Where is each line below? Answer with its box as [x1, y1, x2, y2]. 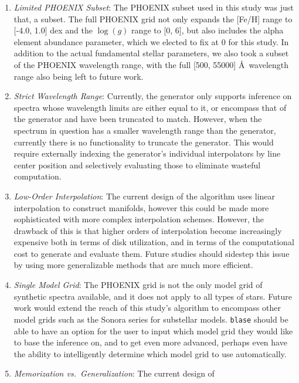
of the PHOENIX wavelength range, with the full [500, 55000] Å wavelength [13, 58, 289, 70]
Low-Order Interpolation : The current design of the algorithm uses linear [13, 189, 276, 202]
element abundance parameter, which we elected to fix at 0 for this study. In [13, 35, 289, 48]
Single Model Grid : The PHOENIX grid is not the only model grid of [13, 279, 263, 291]
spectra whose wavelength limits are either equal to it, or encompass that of [13, 101, 287, 113]
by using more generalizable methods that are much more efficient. [13, 259, 253, 271]
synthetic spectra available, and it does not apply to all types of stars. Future [13, 290, 292, 302]
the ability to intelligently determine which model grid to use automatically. [13, 347, 287, 360]
